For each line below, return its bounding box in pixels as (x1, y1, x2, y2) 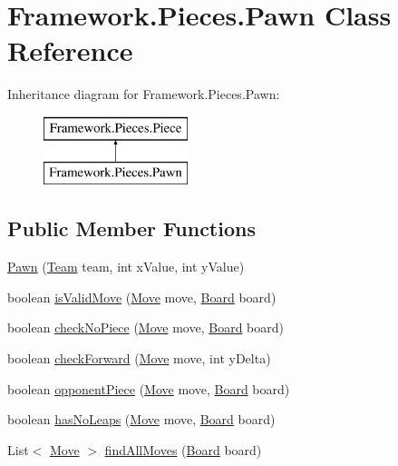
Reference (7, 32, 133, 69)
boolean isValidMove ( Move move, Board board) (7, 287, 277, 306)
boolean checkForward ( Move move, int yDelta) (7, 349, 271, 368)
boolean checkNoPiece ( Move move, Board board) (7, 318, 284, 337)
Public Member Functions (7, 214, 256, 243)
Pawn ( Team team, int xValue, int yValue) (7, 257, 245, 276)
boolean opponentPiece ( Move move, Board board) (7, 379, 290, 398)
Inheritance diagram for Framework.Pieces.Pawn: (7, 84, 280, 104)
